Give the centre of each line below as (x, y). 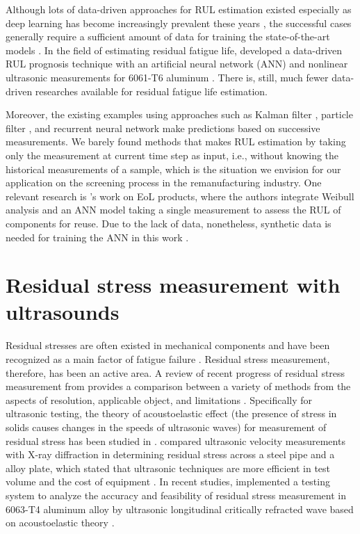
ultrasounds (63, 312)
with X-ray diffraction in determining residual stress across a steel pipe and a (170, 454)
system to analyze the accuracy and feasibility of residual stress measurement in (176, 495)
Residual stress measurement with (173, 285)
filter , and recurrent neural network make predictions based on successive (163, 128)
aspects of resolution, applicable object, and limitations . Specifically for (159, 399)
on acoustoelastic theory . (60, 523)
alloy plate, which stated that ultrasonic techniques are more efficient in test (168, 468)
